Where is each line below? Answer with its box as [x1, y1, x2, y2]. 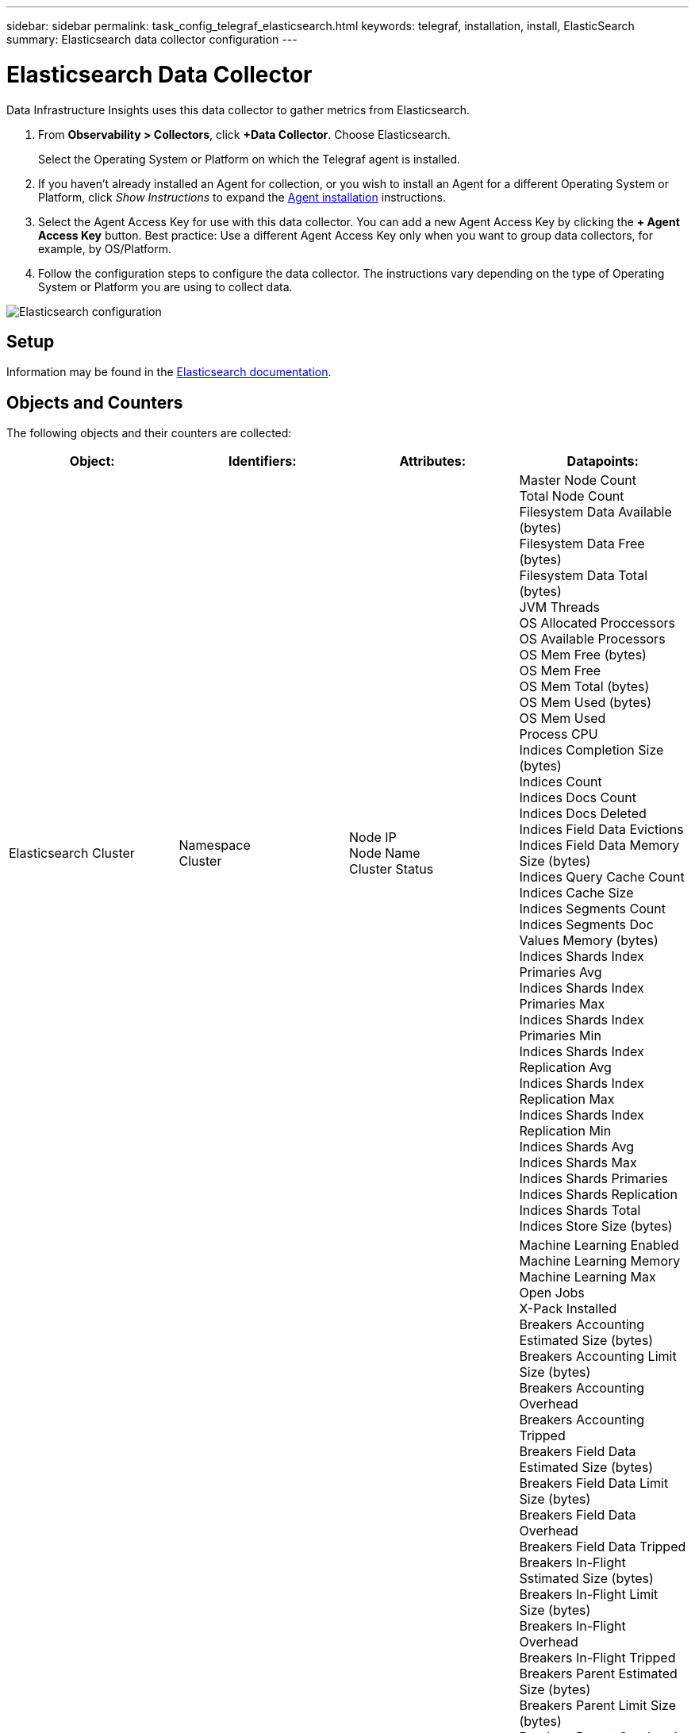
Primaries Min [519, 1028, 601, 1044]
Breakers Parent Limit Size [519, 1697, 677, 1714]
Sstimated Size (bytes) [519, 1570, 654, 1587]
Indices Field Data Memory [519, 837, 680, 854]
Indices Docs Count [519, 790, 636, 806]
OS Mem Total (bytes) [519, 678, 650, 695]
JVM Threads [519, 599, 600, 616]
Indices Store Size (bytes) [519, 1218, 673, 1235]
